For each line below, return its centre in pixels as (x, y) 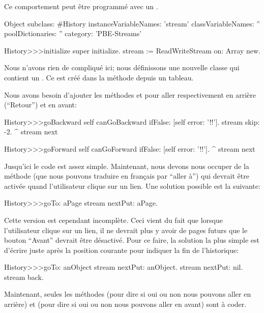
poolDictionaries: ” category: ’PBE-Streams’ (73, 33)
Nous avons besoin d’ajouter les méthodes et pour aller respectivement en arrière (130, 94)
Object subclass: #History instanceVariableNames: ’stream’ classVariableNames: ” (132, 23)
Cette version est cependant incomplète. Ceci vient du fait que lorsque (113, 220)
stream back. (24, 277)
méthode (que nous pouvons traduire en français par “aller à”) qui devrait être (127, 176)
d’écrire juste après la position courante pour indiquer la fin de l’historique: (122, 250)
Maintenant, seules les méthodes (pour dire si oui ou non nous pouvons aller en (128, 294)
